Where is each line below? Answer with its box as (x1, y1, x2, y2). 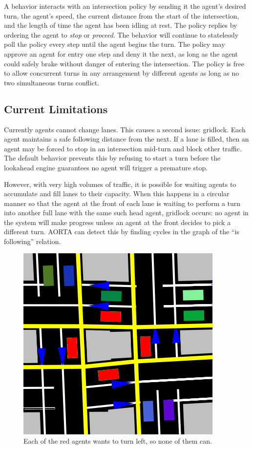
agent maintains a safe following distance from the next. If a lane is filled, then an (4, 134, 249, 144)
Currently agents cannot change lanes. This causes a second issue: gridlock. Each (4, 124, 246, 134)
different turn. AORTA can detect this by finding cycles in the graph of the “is (4, 226, 239, 237)
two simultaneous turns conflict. (4, 77, 100, 87)
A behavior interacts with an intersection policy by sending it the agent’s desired (4, 1, 246, 11)
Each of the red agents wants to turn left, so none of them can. (23, 436, 212, 446)
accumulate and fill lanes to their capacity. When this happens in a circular (4, 188, 230, 199)
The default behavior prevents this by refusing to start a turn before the (4, 153, 221, 163)
